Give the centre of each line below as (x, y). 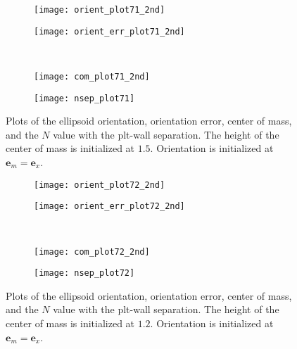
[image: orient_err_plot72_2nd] (109, 207)
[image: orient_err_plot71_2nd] (109, 31)
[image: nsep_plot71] (84, 98)
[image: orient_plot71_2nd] (100, 10)
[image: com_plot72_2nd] (92, 252)
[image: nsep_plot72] (84, 273)
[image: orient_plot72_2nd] (100, 185)
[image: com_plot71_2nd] (92, 76)
